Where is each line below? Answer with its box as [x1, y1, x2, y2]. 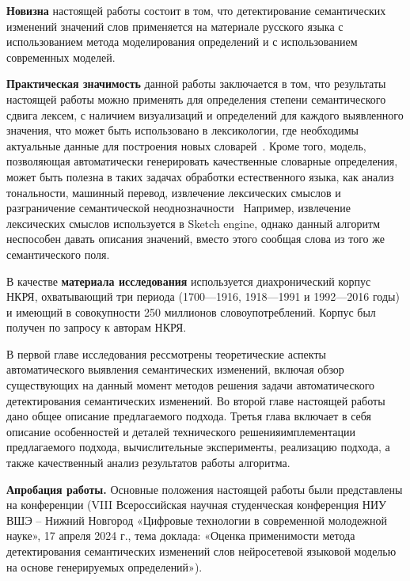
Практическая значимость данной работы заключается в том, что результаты [6, 75, 386, 92]
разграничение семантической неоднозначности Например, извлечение [6, 199, 351, 216]
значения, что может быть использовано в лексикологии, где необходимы [6, 122, 359, 139]
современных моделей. [6, 48, 116, 65]
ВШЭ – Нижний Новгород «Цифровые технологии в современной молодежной [6, 511, 387, 528]
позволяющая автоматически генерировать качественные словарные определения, [6, 153, 398, 169]
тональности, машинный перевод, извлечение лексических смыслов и [6, 184, 341, 200]
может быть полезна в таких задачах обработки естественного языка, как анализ [6, 168, 394, 184]
